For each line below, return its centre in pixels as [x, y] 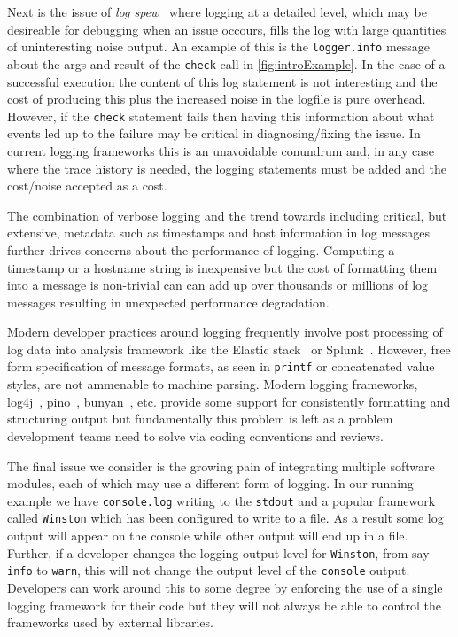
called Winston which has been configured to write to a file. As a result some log [225, 518]
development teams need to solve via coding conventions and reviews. [195, 435]
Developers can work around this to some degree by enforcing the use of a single [225, 587]
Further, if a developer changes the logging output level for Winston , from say [218, 552]
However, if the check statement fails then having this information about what [221, 116]
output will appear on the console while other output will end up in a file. [208, 535]
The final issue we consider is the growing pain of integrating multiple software [221, 466]
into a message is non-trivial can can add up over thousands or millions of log [218, 285]
